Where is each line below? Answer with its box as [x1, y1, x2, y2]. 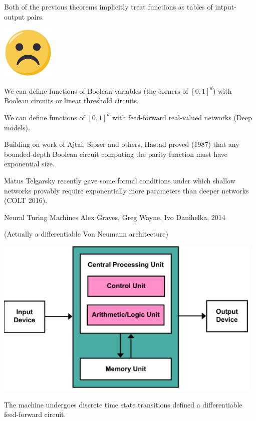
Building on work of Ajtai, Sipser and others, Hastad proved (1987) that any [4, 139, 239, 149]
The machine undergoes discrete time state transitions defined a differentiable [4, 399, 242, 409]
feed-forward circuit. [4, 409, 66, 419]
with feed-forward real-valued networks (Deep [112, 112, 252, 122]
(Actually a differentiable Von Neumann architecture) [4, 229, 168, 239]
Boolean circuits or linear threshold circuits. [4, 95, 139, 106]
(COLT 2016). [4, 195, 48, 205]
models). [4, 122, 30, 132]
